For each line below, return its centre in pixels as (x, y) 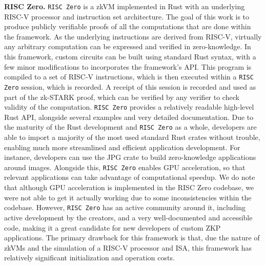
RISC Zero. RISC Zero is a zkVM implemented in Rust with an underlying (125, 6)
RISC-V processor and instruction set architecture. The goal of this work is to (127, 16)
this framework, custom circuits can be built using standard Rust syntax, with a (130, 57)
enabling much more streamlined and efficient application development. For (122, 147)
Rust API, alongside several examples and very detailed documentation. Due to (129, 117)
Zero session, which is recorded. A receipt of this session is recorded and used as (130, 86)
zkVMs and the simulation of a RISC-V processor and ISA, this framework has (128, 247)
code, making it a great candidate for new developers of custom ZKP (112, 227)
